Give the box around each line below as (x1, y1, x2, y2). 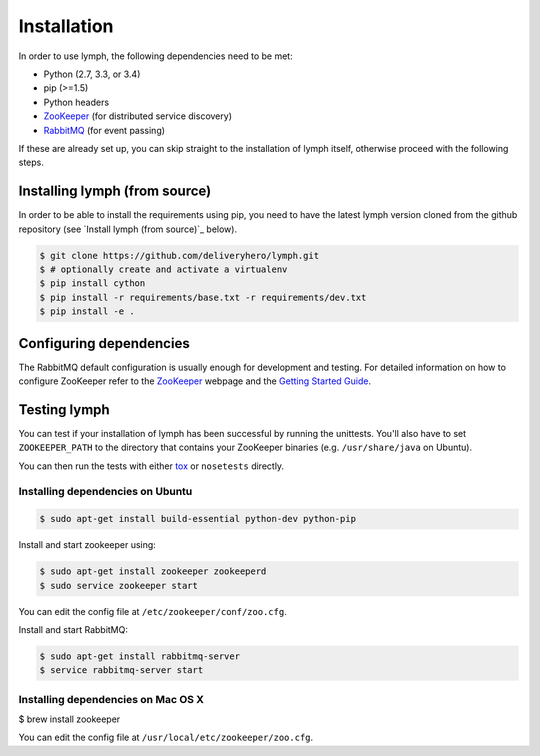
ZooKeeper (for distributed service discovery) (43, 110, 232, 122)
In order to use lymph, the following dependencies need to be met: (18, 50, 294, 62)
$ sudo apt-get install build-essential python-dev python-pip (39, 513, 357, 525)
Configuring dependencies (18, 335, 190, 352)
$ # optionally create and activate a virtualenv (39, 263, 288, 275)
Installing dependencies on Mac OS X (18, 692, 205, 706)
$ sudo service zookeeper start (39, 580, 199, 591)
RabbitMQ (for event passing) (43, 124, 165, 136)
